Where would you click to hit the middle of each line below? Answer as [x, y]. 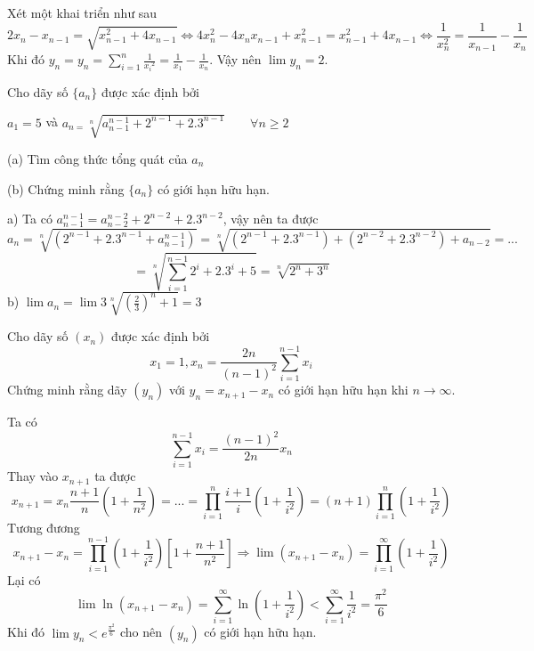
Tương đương [44, 527]
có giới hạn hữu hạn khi [343, 390]
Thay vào [33, 476]
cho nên [141, 632]
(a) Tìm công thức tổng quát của [97, 159]
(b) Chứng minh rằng [66, 188]
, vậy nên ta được [271, 219]
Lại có [24, 579]
